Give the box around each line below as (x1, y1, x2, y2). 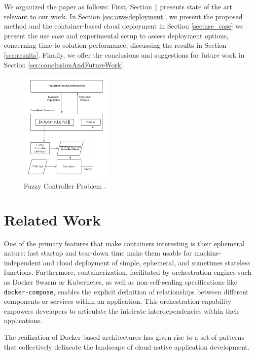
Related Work (4, 209, 101, 229)
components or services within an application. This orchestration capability (4, 296, 232, 306)
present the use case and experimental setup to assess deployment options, (4, 30, 229, 40)
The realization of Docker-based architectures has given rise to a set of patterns (4, 331, 244, 342)
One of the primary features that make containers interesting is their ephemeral (4, 238, 245, 248)
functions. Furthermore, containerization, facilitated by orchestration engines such (4, 267, 252, 277)
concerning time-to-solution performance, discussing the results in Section (4, 40, 226, 50)
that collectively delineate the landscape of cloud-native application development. (4, 341, 250, 352)
